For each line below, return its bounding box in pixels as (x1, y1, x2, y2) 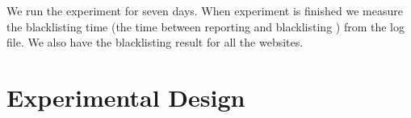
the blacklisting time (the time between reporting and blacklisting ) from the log (6, 18, 405, 35)
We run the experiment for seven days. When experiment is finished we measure (6, 2, 403, 18)
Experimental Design (6, 80, 245, 113)
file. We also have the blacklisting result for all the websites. (6, 34, 304, 51)
